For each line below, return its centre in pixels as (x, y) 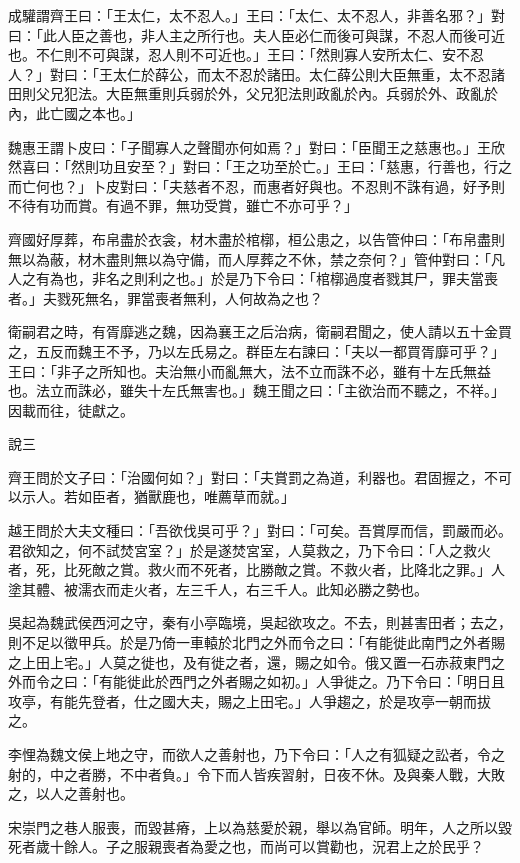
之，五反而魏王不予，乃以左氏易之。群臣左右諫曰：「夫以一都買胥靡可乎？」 (256, 350)
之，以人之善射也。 (71, 793)
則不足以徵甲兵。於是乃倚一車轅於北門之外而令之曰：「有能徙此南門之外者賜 (256, 642)
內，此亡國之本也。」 (74, 112)
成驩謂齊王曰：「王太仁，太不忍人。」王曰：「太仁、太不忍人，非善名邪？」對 (256, 15)
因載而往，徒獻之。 (71, 409)
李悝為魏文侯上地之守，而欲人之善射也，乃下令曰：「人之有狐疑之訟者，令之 (256, 754)
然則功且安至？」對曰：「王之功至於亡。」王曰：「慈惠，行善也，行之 (291, 166)
